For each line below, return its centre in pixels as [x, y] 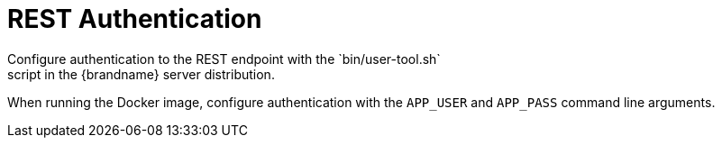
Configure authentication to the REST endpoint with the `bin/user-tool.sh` [224, 59]
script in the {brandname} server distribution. [141, 74]
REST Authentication [135, 19]
